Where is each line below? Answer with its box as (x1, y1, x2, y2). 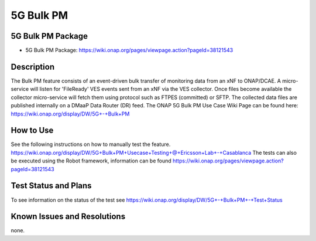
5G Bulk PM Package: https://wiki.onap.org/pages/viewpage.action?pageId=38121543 (25, 47, 233, 54)
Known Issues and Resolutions (11, 212, 126, 222)
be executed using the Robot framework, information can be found (11, 157, 172, 164)
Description (11, 62, 55, 72)
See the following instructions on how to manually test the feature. (11, 141, 171, 148)
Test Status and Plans (11, 181, 92, 191)
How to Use (11, 125, 54, 135)
